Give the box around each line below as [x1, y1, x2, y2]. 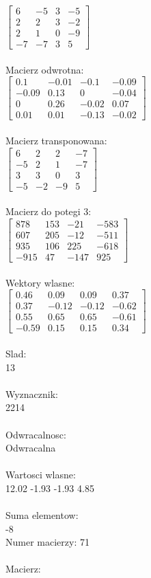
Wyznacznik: [5, 386, 59, 401]
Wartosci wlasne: [5, 467, 76, 482]
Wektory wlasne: [5, 275, 75, 289]
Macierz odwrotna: [5, 62, 84, 76]
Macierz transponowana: [5, 133, 107, 148]
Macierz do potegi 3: [5, 204, 92, 219]
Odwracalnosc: [5, 427, 66, 441]
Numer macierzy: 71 [5, 535, 90, 549]
